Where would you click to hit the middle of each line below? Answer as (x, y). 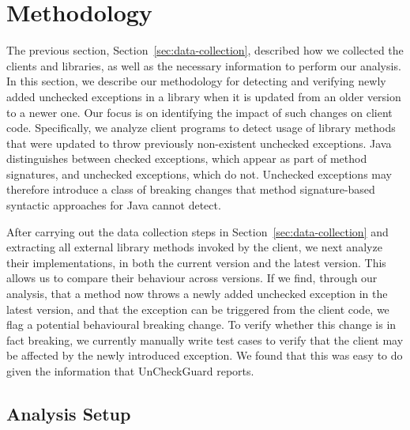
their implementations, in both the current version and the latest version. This (196, 262)
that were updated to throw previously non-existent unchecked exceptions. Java (199, 143)
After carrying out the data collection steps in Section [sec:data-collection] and (197, 231)
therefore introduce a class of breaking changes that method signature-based (191, 189)
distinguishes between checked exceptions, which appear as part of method (187, 158)
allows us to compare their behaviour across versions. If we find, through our (192, 278)
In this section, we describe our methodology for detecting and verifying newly (196, 81)
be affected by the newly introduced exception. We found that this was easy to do (205, 355)
